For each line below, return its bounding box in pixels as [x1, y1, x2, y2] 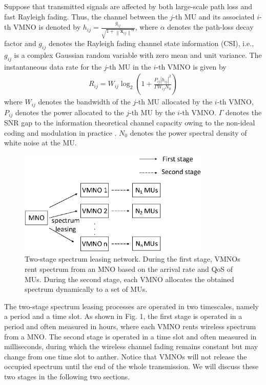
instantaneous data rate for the [4, 61, 102, 72]
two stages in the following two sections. [4, 371, 130, 381]
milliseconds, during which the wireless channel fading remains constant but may [4, 341, 258, 352]
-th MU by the [129, 106, 175, 117]
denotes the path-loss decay [167, 22, 254, 32]
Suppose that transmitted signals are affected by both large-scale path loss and [4, 1, 253, 11]
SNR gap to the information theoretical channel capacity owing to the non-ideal [4, 117, 255, 128]
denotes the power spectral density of [130, 127, 247, 138]
